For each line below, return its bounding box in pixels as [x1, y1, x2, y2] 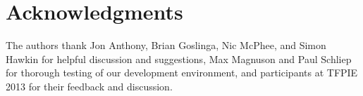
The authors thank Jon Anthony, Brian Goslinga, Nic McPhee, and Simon [6, 38, 326, 53]
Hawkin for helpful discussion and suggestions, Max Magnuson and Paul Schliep [6, 51, 352, 66]
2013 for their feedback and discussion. [6, 78, 173, 93]
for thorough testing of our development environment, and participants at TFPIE [6, 65, 358, 80]
